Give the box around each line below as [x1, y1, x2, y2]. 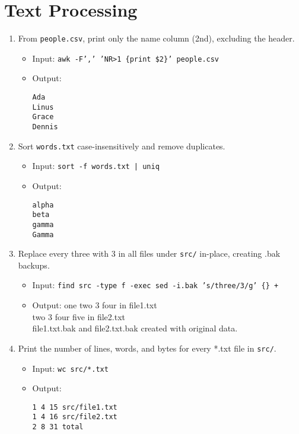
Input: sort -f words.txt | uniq [32, 159, 160, 172]
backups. [18, 259, 50, 271]
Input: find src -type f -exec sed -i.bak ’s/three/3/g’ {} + [32, 279, 279, 291]
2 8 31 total [32, 423, 84, 432]
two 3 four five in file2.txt [32, 310, 125, 323]
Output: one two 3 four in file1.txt [32, 299, 157, 311]
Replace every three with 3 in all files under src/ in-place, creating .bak [18, 247, 281, 260]
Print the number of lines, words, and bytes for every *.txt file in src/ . [18, 342, 276, 354]
